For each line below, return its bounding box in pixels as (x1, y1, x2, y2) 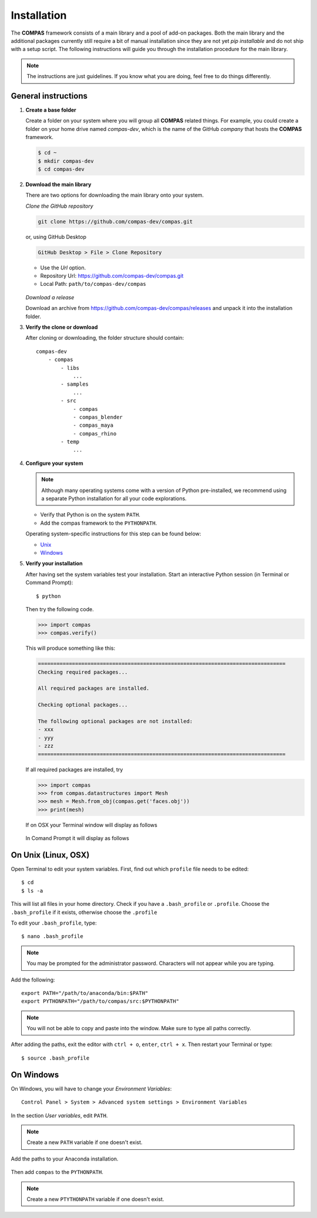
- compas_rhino (73, 430, 117, 437)
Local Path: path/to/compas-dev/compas (40, 281, 146, 288)
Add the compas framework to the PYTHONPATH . (40, 519, 157, 527)
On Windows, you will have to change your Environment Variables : (11, 1085, 172, 1092)
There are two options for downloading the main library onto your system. (25, 191, 204, 199)
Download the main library (25, 181, 92, 188)
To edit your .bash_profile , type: (11, 919, 97, 926)
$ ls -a (21, 887, 43, 894)
